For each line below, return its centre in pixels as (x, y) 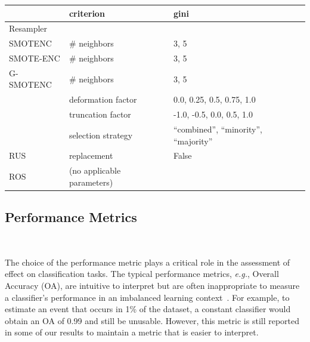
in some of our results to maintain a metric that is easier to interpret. (132, 332)
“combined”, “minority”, (218, 129)
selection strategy (101, 135)
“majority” (193, 141)
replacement (91, 155)
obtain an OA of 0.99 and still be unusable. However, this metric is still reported (152, 320)
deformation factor (103, 99)
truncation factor (100, 114)
